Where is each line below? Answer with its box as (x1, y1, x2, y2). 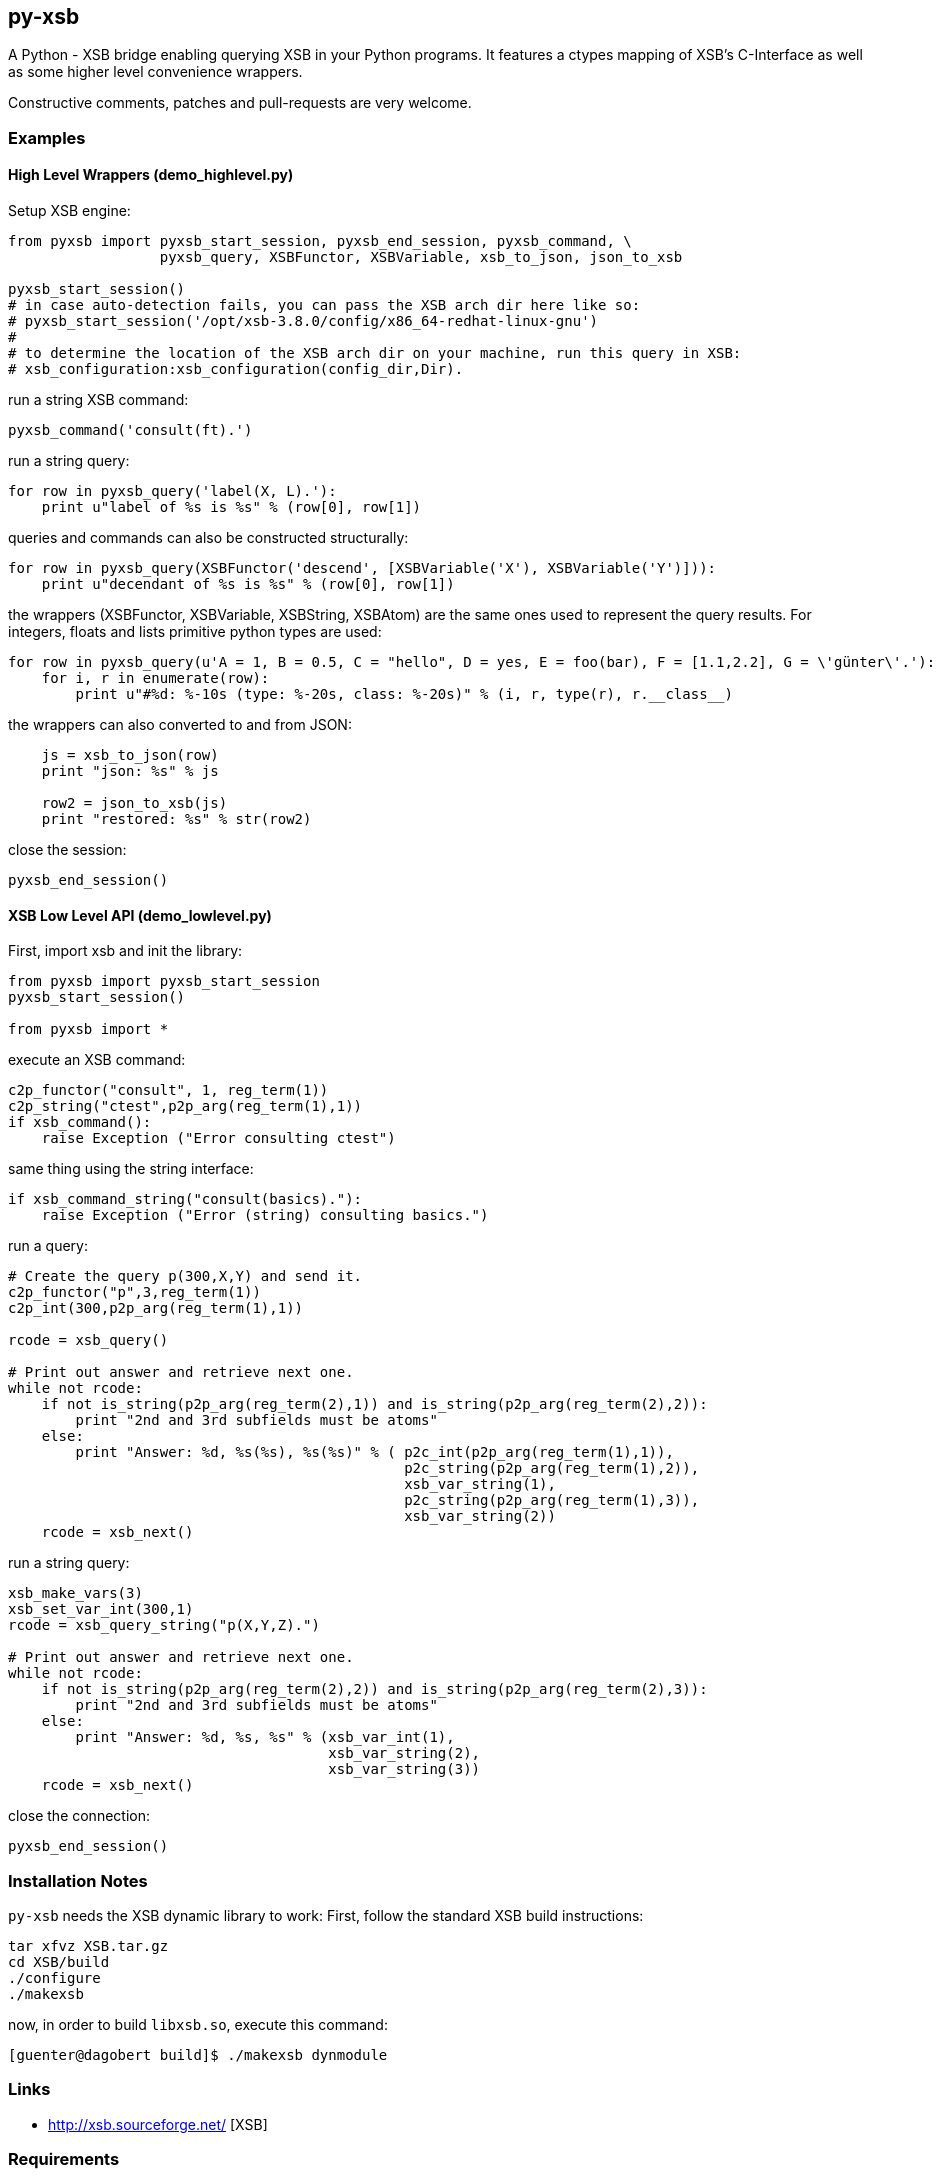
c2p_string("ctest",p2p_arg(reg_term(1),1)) (8, 1098, 363, 1115)
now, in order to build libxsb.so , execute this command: (8, 2015, 388, 2033)
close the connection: (8, 1807, 150, 1825)
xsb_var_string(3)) (328, 1761, 481, 1778)
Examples (8, 127, 86, 148)
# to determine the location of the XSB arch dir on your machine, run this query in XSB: (8, 345, 742, 362)
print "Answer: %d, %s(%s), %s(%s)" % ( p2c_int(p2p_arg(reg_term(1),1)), (75, 1444, 674, 1461)
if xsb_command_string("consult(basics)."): (8, 1191, 363, 1208)
